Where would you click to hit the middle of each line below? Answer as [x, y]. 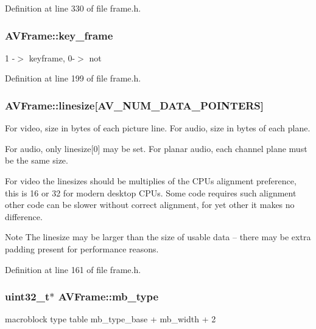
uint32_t [27, 296]
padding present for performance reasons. [82, 248]
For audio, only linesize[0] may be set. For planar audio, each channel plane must [156, 148]
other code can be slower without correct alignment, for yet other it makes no [150, 205]
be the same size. [37, 160]
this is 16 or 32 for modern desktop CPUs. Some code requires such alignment [151, 192]
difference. [24, 216]
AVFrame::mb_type [108, 296]
